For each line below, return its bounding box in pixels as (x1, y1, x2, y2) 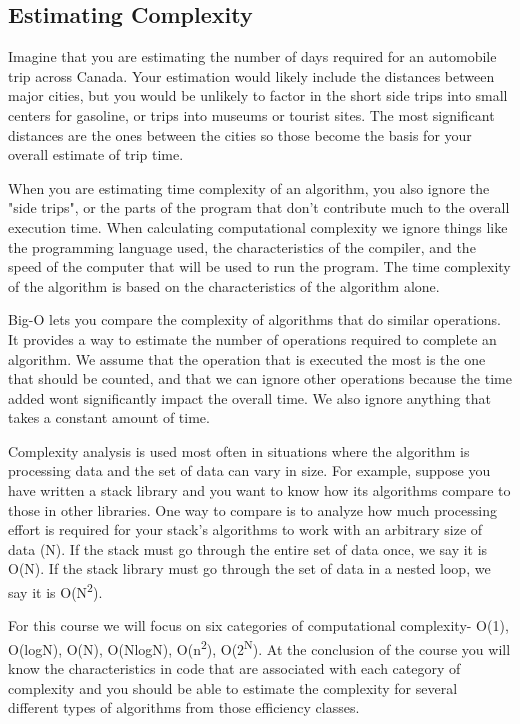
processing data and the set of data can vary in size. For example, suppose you (8, 460, 491, 481)
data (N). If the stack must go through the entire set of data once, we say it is (8, 538, 488, 559)
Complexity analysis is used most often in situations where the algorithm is (8, 440, 470, 461)
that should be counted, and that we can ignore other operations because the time (8, 368, 512, 389)
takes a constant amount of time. (8, 407, 210, 428)
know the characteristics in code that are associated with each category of (8, 658, 461, 679)
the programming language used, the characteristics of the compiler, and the (8, 236, 476, 257)
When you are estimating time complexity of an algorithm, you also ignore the (8, 177, 490, 198)
